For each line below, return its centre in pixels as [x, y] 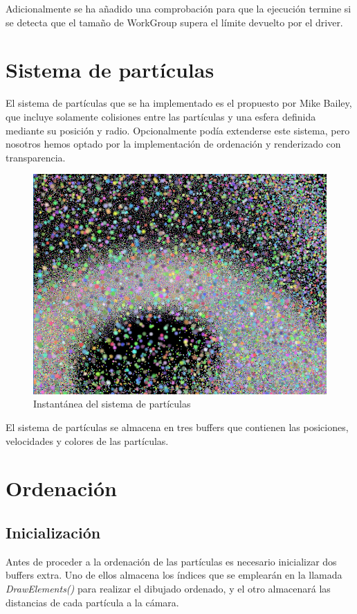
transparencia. [36, 157]
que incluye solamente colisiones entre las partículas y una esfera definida [161, 116]
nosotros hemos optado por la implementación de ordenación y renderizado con [173, 144]
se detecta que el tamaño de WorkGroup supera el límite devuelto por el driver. [174, 22]
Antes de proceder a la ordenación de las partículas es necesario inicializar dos [171, 561]
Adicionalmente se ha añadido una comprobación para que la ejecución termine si [178, 8]
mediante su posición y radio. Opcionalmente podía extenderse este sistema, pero [178, 130]
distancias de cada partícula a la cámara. [92, 602]
